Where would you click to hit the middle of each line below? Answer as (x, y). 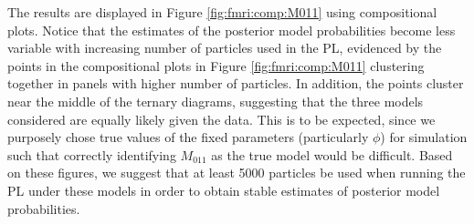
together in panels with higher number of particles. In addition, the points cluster (236, 83)
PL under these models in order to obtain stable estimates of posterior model (224, 190)
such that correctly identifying (92, 154)
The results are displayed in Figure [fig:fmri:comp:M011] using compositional (222, 12)
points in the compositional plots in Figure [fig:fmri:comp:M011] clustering (216, 65)
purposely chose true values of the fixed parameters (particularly (188, 137)
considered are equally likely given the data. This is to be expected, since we (221, 119)
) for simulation (424, 137)
